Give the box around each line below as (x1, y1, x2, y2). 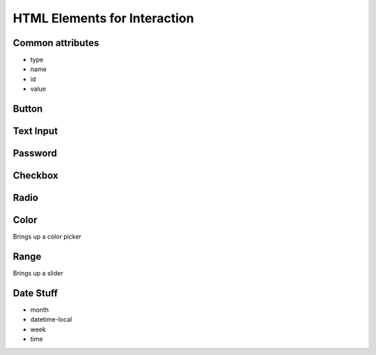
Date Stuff (13, 287, 58, 299)
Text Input (13, 126, 58, 137)
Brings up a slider (13, 269, 63, 278)
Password (13, 147, 57, 160)
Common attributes (13, 37, 100, 49)
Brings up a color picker (13, 232, 81, 241)
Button (13, 103, 43, 115)
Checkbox (13, 169, 58, 181)
